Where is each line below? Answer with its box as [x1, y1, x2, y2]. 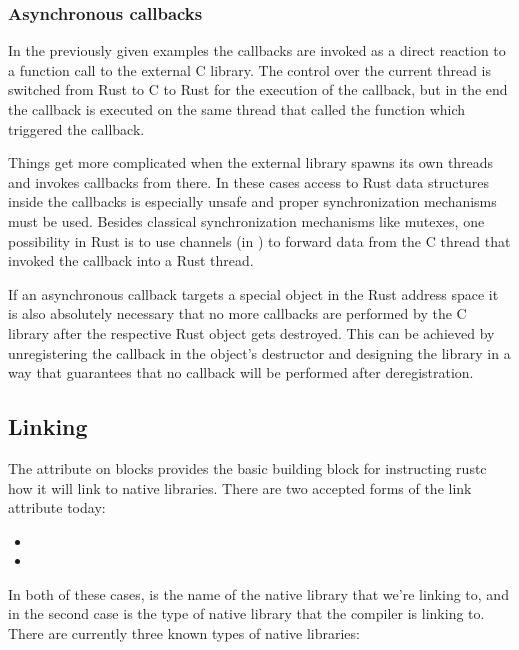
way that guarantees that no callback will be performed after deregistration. [8, 362, 474, 383]
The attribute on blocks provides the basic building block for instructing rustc [8, 457, 487, 478]
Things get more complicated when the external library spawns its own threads [8, 152, 494, 173]
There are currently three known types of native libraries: [8, 623, 360, 644]
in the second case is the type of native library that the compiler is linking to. [8, 603, 485, 624]
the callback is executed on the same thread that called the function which [8, 99, 466, 119]
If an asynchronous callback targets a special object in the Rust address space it [8, 283, 499, 304]
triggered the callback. [8, 118, 145, 139]
